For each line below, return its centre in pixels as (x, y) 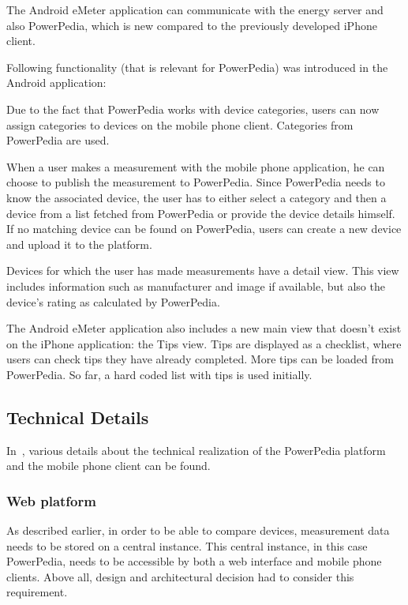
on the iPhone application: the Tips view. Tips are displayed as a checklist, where (204, 343)
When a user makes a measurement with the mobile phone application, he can (196, 166)
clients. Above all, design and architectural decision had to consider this (180, 576)
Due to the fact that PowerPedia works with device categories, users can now (193, 109)
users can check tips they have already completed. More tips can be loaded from (200, 359)
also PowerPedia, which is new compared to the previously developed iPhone (192, 25)
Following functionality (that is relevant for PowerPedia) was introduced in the (197, 67)
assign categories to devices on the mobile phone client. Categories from (180, 124)
